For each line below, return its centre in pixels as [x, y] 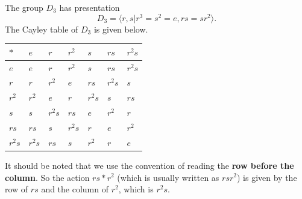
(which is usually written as [168, 177]
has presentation [90, 7]
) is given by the [267, 177]
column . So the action [47, 177]
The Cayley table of [42, 29]
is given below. [121, 29]
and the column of [75, 189]
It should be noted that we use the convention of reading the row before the [149, 165]
